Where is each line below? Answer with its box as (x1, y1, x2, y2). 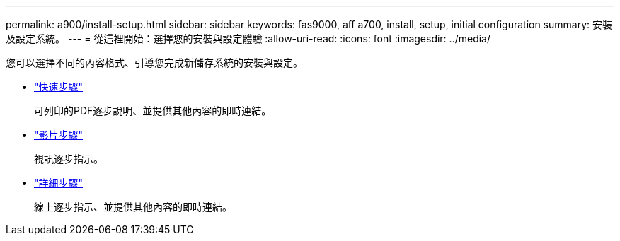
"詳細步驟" (34, 177, 84, 189)
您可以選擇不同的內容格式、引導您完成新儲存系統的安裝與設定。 (6, 57, 303, 69)
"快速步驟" (34, 81, 84, 93)
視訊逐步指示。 (34, 153, 103, 165)
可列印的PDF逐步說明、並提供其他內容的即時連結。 (34, 105, 272, 117)
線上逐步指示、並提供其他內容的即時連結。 (34, 201, 232, 213)
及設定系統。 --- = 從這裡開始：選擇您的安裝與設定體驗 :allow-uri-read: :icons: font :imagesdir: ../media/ (6, 33, 491, 45)
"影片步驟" (34, 129, 84, 141)
